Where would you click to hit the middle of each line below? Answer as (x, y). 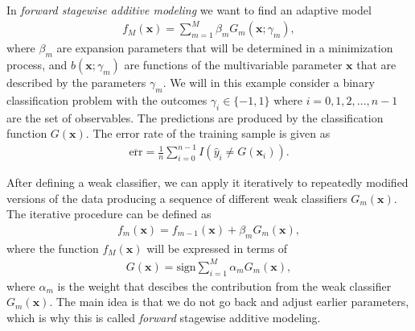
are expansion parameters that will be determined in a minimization (225, 48)
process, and (37, 64)
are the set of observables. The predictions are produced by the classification (195, 117)
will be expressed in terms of (217, 248)
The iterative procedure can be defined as (109, 214)
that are (376, 64)
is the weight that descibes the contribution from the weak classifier (224, 285)
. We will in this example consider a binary (269, 82)
